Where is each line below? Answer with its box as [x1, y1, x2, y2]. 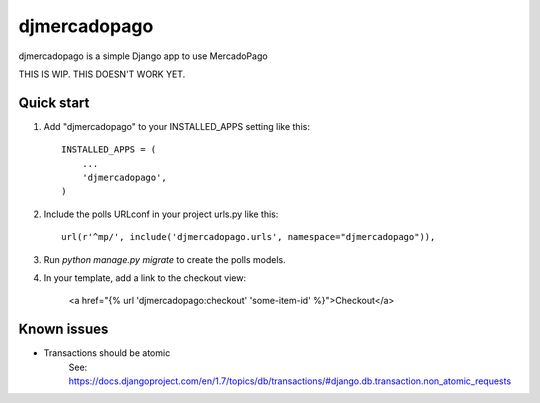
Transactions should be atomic [43, 347, 171, 359]
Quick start [18, 94, 90, 111]
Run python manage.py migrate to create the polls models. [43, 253, 286, 265]
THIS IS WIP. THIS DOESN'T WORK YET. [18, 68, 186, 80]
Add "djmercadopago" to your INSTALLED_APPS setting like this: [43, 120, 310, 132]
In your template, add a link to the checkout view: [43, 271, 247, 284]
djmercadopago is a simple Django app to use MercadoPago [18, 50, 269, 62]
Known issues [18, 321, 109, 338]
